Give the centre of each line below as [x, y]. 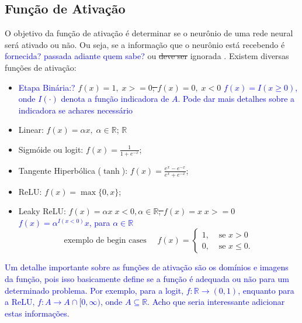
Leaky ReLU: [42, 211]
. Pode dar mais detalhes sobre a [236, 99]
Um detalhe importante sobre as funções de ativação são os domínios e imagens [147, 267]
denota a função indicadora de [115, 99]
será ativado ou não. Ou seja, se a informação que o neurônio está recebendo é [145, 44]
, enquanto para [266, 290]
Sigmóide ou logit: [51, 149]
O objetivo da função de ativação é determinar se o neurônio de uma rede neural [149, 33]
